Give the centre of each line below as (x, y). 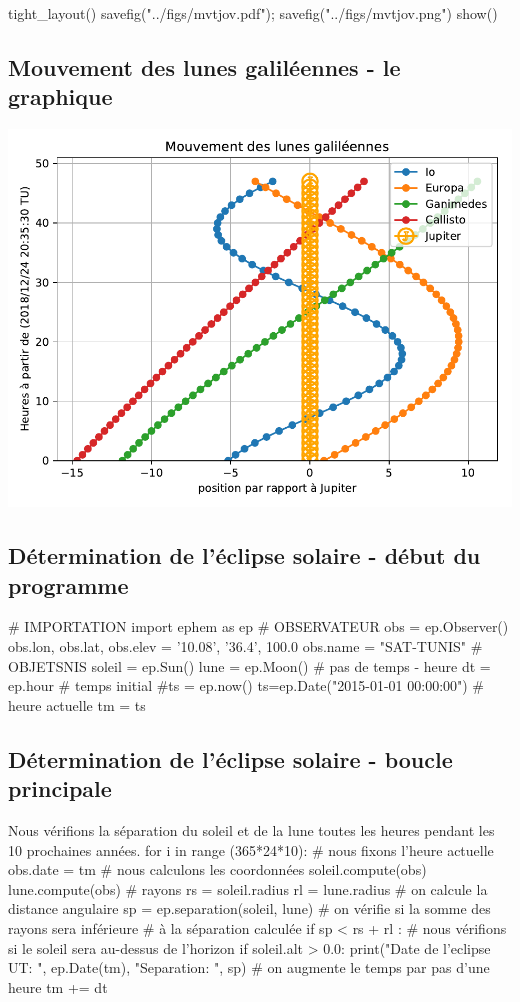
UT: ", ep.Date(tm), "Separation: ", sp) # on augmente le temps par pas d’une (249, 967)
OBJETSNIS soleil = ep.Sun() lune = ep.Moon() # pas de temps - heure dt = (249, 665)
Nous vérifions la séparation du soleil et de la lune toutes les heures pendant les (251, 829)
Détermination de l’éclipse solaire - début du (244, 555)
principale (60, 788)
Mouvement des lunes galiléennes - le (204, 66)
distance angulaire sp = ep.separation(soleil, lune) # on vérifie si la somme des (249, 908)
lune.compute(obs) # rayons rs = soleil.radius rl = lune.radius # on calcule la (248, 888)
